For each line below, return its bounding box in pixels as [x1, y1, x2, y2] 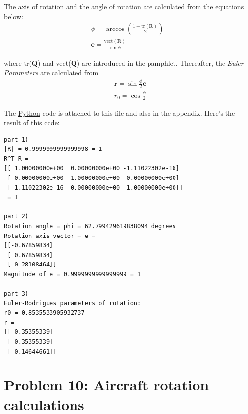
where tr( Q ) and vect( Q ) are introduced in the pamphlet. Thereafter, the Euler [4, 58, 244, 68]
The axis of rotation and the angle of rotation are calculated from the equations [4, 1, 244, 11]
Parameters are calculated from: [4, 67, 100, 78]
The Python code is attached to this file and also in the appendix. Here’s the [4, 108, 235, 118]
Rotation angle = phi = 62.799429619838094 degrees [4, 222, 176, 230]
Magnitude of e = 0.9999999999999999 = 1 [4, 270, 141, 278]
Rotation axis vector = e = [4, 232, 96, 239]
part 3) [4, 290, 29, 297]
